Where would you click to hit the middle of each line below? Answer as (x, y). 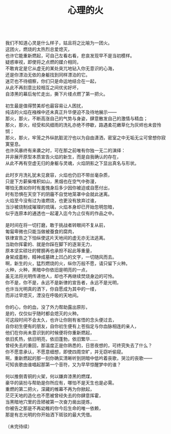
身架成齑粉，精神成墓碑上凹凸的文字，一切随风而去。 (61, 257)
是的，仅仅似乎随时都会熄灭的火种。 (43, 314)
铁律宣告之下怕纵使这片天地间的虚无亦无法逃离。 (56, 238)
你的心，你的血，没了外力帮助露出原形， (48, 307)
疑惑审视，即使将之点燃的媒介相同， (43, 62)
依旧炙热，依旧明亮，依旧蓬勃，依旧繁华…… (52, 339)
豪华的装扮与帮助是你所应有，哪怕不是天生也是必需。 (61, 383)
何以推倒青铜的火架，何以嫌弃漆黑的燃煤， (50, 376)
